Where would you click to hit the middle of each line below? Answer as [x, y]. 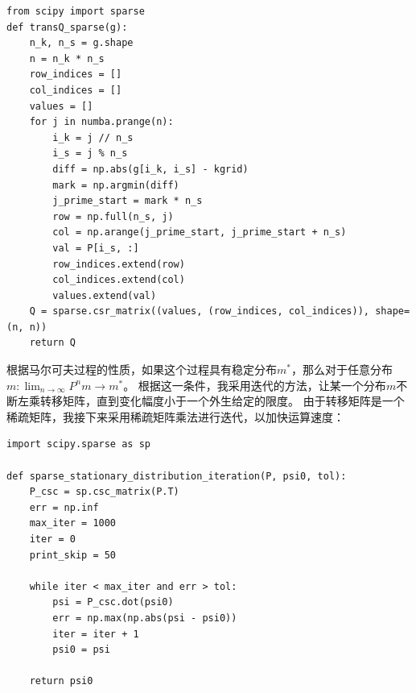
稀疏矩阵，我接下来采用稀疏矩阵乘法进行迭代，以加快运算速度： [175, 416]
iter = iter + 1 [96, 634]
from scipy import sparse [76, 11]
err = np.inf [64, 507]
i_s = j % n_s [90, 154]
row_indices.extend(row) [119, 264]
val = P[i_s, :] [96, 248]
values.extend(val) [105, 295]
